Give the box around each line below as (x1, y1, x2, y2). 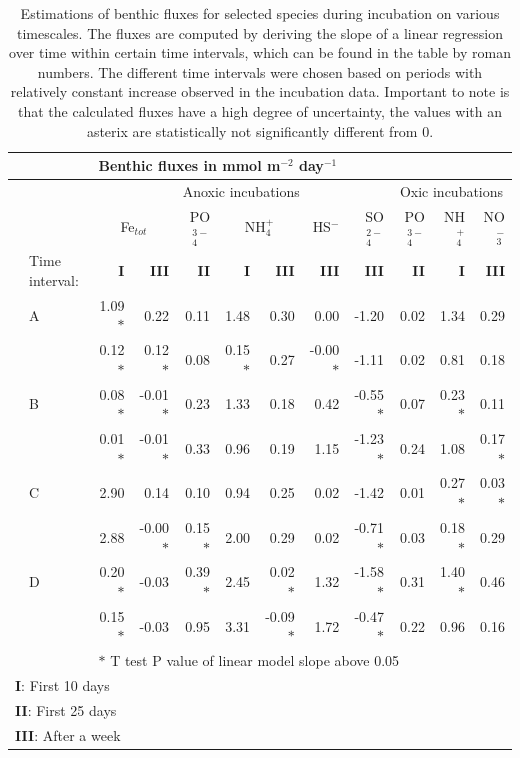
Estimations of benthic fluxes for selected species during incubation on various (20, 3, 500, 23)
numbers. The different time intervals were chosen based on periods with (37, 61, 483, 82)
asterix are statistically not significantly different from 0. (86, 120, 434, 141)
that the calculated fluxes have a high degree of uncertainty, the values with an (17, 100, 502, 121)
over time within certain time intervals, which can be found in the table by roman (9, 42, 511, 63)
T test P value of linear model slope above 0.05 (110, 650, 400, 671)
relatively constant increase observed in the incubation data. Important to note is (10, 81, 510, 102)
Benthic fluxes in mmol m (98, 155, 281, 176)
